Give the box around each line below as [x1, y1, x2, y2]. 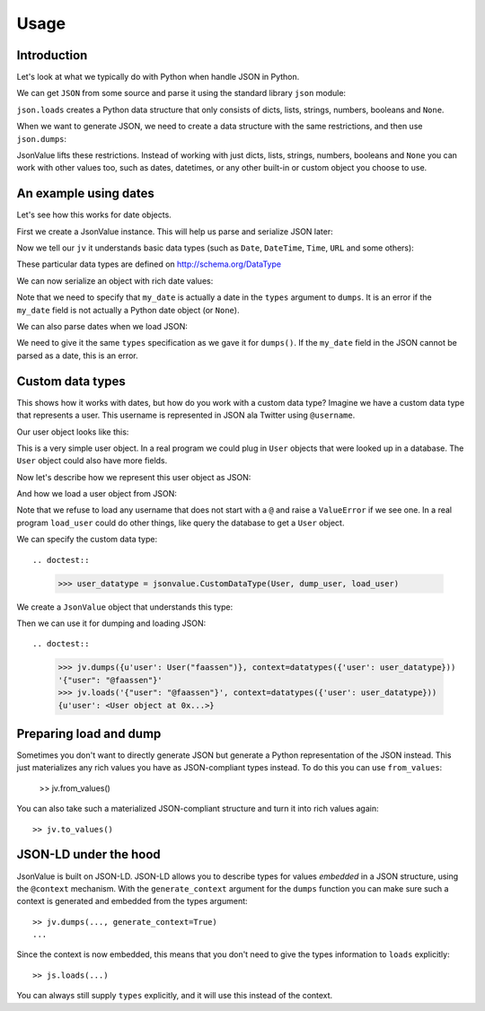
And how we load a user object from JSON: [16, 488, 177, 499]
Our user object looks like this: [16, 426, 129, 437]
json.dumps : [16, 133, 67, 144]
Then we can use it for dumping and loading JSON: [16, 618, 207, 629]
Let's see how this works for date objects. [16, 209, 172, 220]
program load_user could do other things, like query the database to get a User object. [16, 517, 345, 528]
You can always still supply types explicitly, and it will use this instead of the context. [16, 990, 333, 1001]
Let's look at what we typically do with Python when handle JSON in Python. [16, 72, 300, 83]
